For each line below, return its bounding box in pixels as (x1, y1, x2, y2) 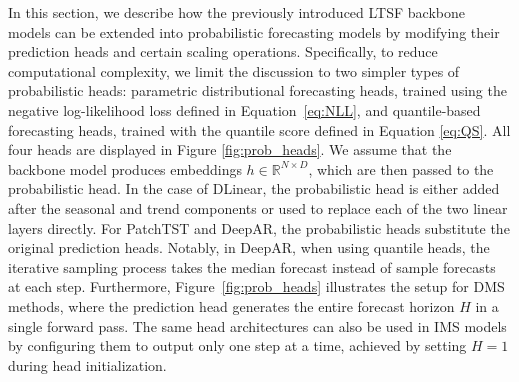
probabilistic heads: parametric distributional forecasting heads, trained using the (8, 80, 507, 101)
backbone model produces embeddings (8, 158, 242, 179)
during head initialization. (8, 354, 167, 375)
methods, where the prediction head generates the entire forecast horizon (8, 295, 455, 316)
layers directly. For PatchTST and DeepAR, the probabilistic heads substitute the (8, 217, 510, 238)
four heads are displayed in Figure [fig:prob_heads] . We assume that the (8, 139, 452, 160)
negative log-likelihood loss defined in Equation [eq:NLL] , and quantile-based (8, 99, 481, 120)
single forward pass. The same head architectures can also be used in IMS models (8, 315, 507, 336)
